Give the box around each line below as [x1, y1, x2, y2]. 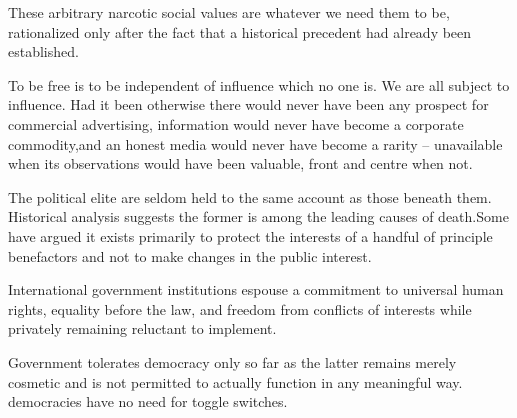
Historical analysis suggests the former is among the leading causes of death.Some [8, 206, 509, 227]
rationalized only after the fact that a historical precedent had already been [8, 21, 472, 42]
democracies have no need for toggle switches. [8, 391, 288, 412]
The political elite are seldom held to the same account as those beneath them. [8, 186, 492, 207]
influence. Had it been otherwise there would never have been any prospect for [8, 94, 489, 115]
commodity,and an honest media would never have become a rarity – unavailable [8, 133, 503, 154]
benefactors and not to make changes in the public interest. [8, 245, 372, 266]
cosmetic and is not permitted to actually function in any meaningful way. [8, 371, 463, 392]
